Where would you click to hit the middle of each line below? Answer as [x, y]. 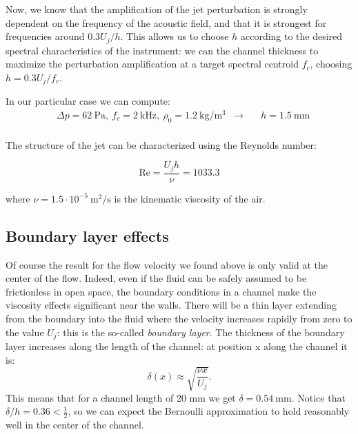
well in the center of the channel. [75, 425]
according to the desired [291, 36]
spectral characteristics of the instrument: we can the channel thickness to [162, 50]
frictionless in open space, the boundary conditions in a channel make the [161, 291]
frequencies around [45, 36]
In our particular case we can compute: [88, 101]
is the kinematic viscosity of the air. [190, 198]
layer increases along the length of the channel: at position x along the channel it [177, 346]
